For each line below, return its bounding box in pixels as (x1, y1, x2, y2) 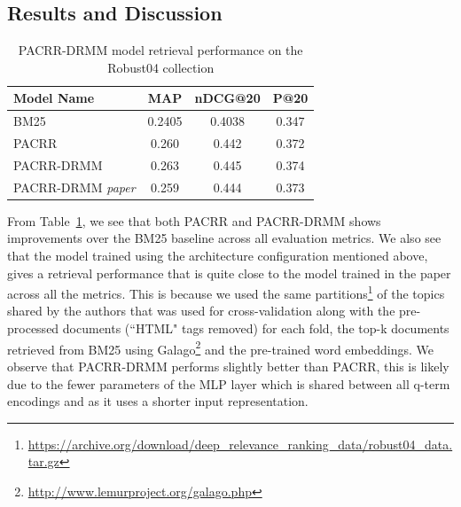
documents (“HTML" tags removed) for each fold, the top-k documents (62, 319, 449, 338)
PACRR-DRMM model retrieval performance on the (18, 41, 303, 59)
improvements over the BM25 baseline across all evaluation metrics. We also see (7, 229, 441, 247)
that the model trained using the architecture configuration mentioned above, (7, 246, 428, 265)
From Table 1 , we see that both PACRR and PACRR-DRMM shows (7, 211, 381, 230)
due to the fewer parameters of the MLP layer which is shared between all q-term (7, 374, 450, 393)
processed (7, 319, 59, 338)
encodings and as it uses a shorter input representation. (7, 392, 309, 410)
